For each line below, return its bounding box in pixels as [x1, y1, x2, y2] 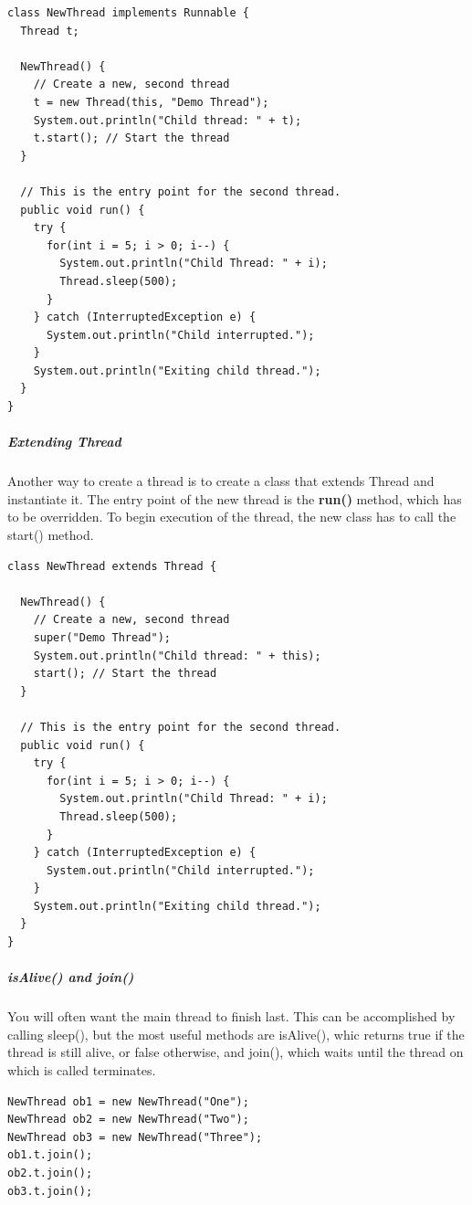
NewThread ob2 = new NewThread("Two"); [7, 1113, 249, 1126]
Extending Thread [7, 432, 121, 451]
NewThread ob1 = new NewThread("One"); [7, 1094, 249, 1108]
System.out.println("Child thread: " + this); [33, 649, 321, 662]
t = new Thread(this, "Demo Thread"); [33, 95, 269, 109]
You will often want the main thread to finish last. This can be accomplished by [7, 1007, 456, 1026]
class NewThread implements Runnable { [7, 6, 249, 19]
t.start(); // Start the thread [33, 132, 230, 145]
